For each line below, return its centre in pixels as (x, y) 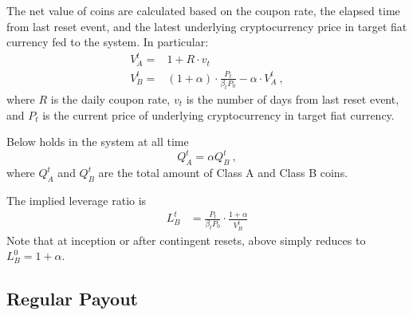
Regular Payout (72, 299)
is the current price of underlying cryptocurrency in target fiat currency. (218, 114)
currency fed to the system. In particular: (108, 42)
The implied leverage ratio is (77, 200)
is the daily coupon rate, (110, 99)
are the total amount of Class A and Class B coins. (223, 173)
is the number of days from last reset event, (293, 99)
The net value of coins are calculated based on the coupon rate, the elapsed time (203, 10)
